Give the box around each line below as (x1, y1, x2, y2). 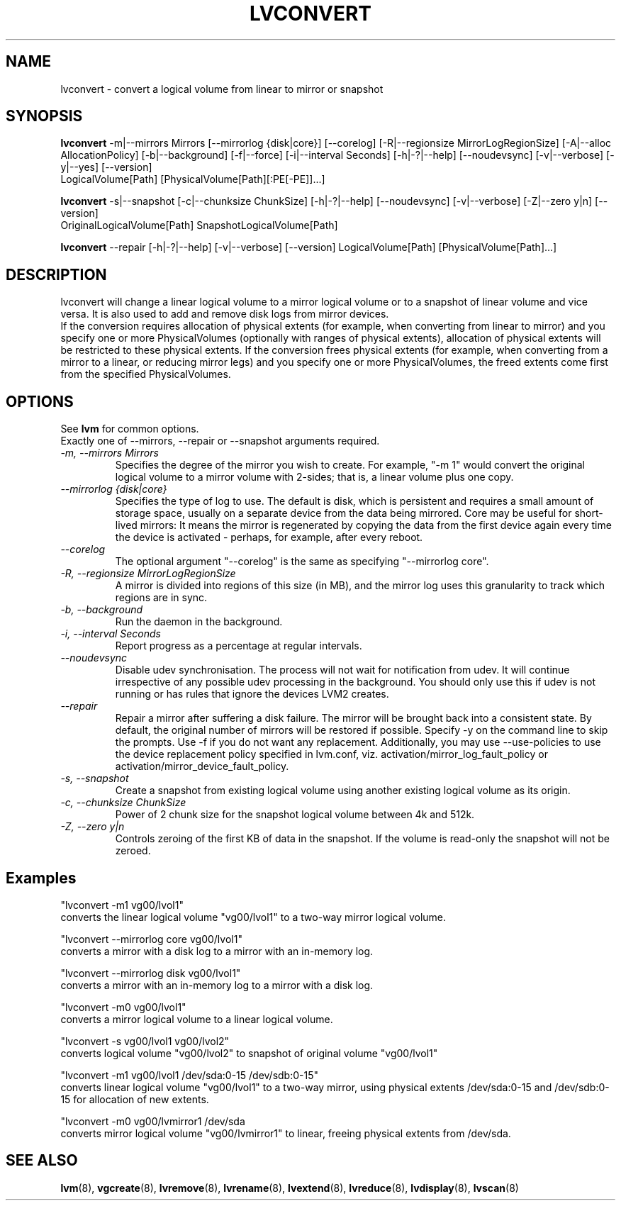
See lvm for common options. (60, 423, 199, 435)
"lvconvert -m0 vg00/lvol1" (60, 1000, 186, 1013)
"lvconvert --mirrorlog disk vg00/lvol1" (60, 966, 241, 979)
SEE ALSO (6, 1151, 78, 1170)
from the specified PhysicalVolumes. (60, 368, 231, 381)
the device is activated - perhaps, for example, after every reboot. (115, 531, 423, 544)
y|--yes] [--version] (60, 161, 152, 174)
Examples (6, 869, 77, 887)
